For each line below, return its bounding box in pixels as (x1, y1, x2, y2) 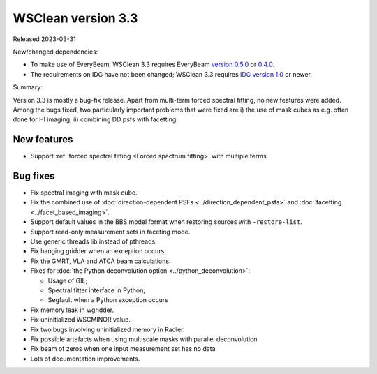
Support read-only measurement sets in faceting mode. (30, 227, 191, 236)
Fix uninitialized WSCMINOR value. (30, 315, 131, 324)
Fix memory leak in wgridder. (30, 306, 114, 314)
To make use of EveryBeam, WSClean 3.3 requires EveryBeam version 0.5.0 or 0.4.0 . (30, 60, 275, 69)
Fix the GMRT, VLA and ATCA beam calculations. (30, 257, 171, 265)
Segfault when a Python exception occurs (47, 296, 169, 304)
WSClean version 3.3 (13, 10, 138, 26)
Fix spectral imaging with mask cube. (30, 188, 138, 197)
